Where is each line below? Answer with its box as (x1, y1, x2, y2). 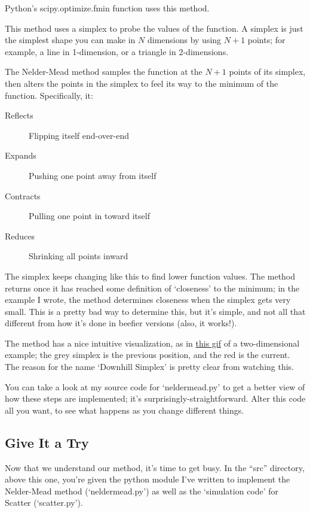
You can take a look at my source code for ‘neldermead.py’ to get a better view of (5, 380, 305, 393)
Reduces (5, 229, 35, 242)
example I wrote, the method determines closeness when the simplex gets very (5, 293, 291, 306)
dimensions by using (147, 34, 222, 46)
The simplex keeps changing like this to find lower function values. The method (5, 269, 296, 282)
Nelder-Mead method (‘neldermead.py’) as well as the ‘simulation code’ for (5, 484, 279, 497)
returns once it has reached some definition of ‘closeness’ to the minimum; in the (5, 281, 300, 294)
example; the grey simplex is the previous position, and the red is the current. (5, 348, 290, 361)
